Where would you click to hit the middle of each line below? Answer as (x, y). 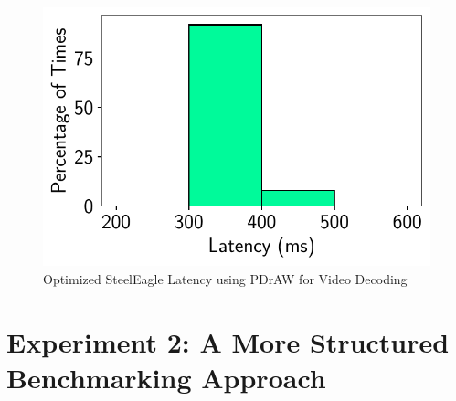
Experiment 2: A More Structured (228, 341)
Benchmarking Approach (166, 378)
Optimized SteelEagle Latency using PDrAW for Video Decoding (225, 279)
